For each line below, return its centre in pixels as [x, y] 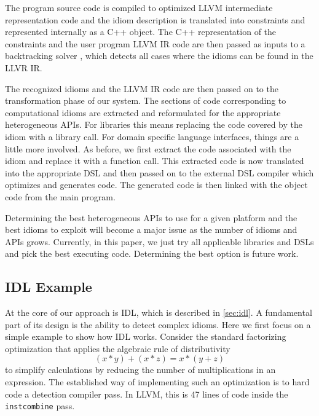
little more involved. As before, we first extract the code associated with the [148, 148]
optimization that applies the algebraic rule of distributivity [118, 348]
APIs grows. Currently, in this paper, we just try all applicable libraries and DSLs [159, 241]
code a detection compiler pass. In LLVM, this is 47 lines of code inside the [147, 394]
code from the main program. [60, 196]
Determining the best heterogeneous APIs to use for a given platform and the [151, 217]
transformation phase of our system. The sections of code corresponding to [146, 100]
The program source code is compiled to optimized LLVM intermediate [139, 7]
